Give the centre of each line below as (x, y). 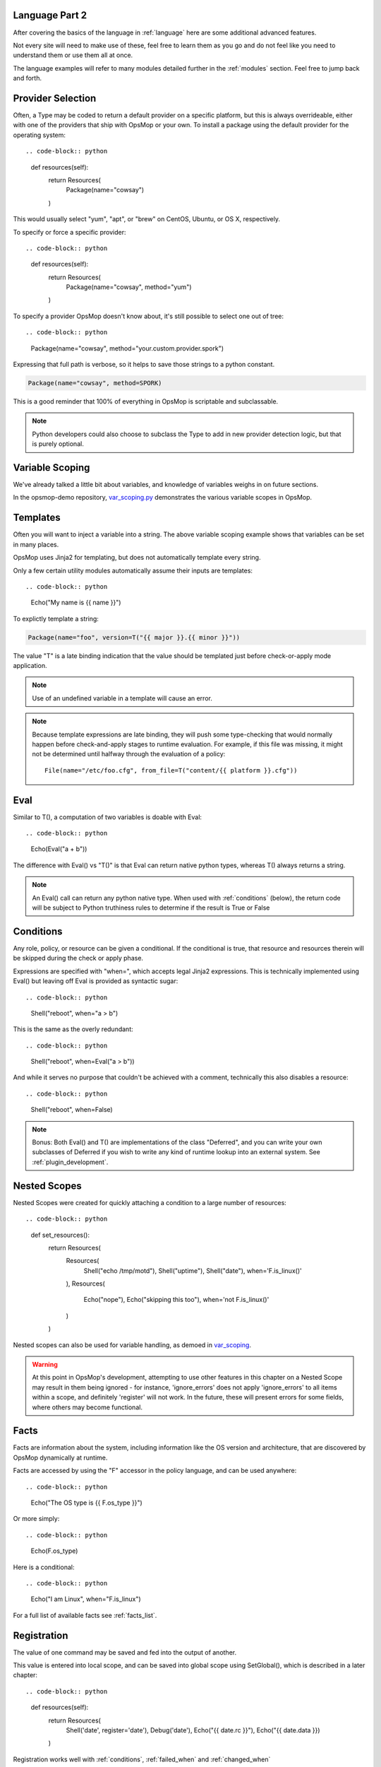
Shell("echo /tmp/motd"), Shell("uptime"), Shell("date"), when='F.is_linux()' (193, 1270)
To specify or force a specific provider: (69, 232)
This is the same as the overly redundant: (73, 1029)
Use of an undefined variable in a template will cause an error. (122, 698)
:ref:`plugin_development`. (70, 1162)
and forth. (28, 78)
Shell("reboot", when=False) (72, 1110)
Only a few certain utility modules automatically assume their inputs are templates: (133, 570)
